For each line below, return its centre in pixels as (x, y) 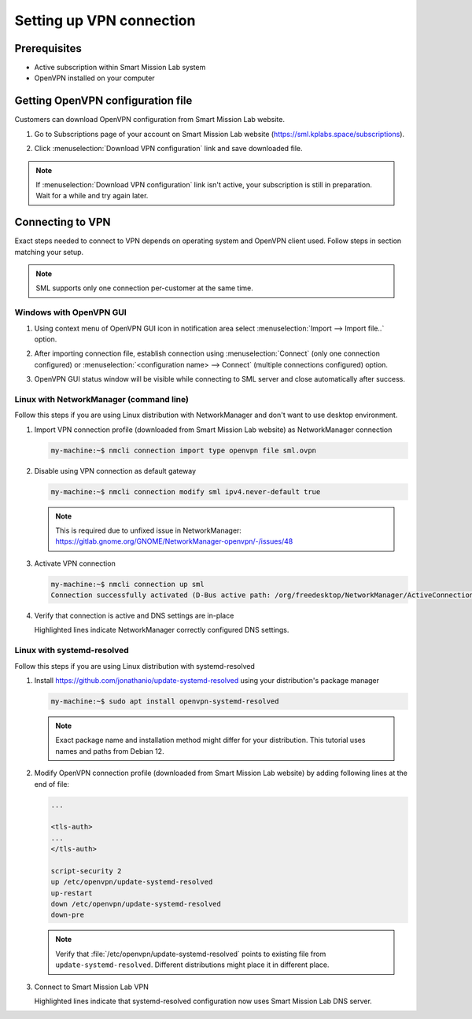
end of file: (52, 784)
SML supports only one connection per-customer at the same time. (144, 288)
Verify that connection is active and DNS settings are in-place (134, 616)
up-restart (72, 893)
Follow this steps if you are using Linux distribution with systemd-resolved (135, 666)
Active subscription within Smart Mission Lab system (120, 68)
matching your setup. (49, 252)
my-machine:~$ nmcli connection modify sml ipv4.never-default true (186, 491)
